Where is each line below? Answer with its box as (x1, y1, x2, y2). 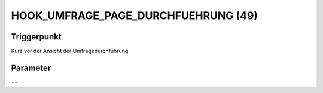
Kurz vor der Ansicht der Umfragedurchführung (11, 48, 129, 55)
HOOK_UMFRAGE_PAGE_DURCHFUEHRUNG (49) (11, 9, 258, 22)
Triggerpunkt (11, 32, 62, 42)
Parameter (11, 63, 51, 73)
